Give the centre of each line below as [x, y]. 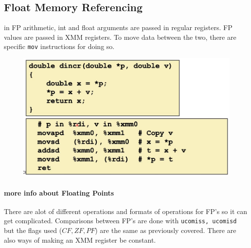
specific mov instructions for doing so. [59, 46]
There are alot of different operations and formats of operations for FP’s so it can [125, 211]
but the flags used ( [33, 230]
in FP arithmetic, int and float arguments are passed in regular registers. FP [118, 27]
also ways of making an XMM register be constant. [80, 240]
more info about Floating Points [59, 192]
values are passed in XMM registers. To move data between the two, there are [120, 37]
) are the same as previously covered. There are [166, 230]
